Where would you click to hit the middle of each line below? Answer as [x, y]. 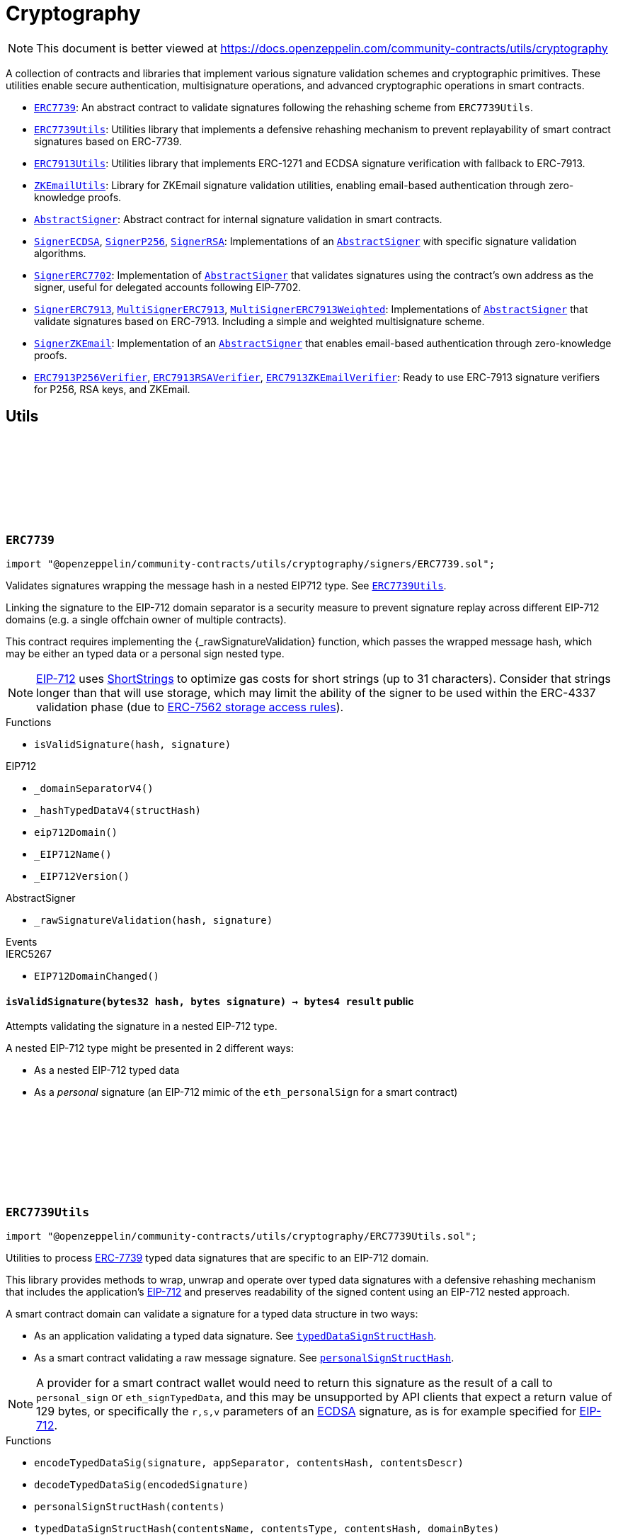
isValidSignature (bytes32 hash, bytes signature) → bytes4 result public [210, 1001]
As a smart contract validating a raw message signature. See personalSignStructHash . [244, 1357]
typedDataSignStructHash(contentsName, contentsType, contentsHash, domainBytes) [267, 1528]
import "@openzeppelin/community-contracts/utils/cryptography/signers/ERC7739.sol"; [251, 564]
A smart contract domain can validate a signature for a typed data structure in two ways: [212, 1313]
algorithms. [60, 253]
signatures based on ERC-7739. [108, 141]
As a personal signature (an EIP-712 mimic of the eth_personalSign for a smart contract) [246, 1092]
